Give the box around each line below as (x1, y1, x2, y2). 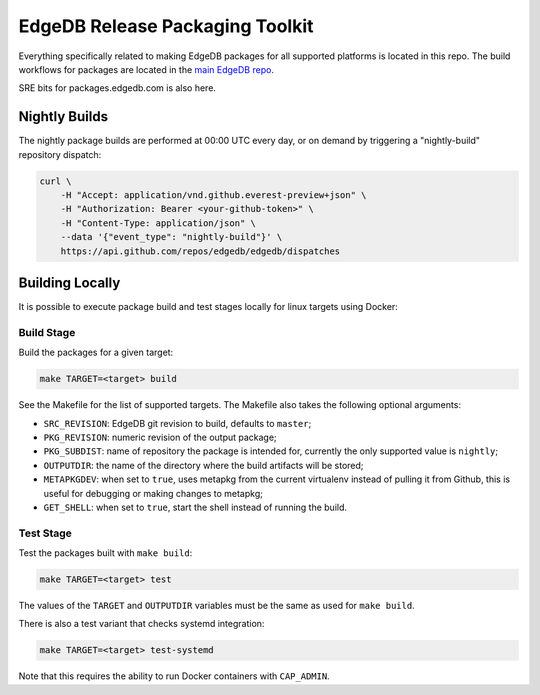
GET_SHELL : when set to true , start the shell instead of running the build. (43, 501, 348, 513)
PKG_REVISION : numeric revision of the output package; (43, 431, 277, 443)
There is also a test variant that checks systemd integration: (18, 618, 265, 630)
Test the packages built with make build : (18, 547, 193, 559)
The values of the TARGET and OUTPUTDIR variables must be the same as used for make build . (18, 600, 415, 612)
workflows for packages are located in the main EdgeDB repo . (18, 63, 275, 75)
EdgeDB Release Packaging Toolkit (18, 15, 314, 37)
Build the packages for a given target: (18, 346, 174, 359)
